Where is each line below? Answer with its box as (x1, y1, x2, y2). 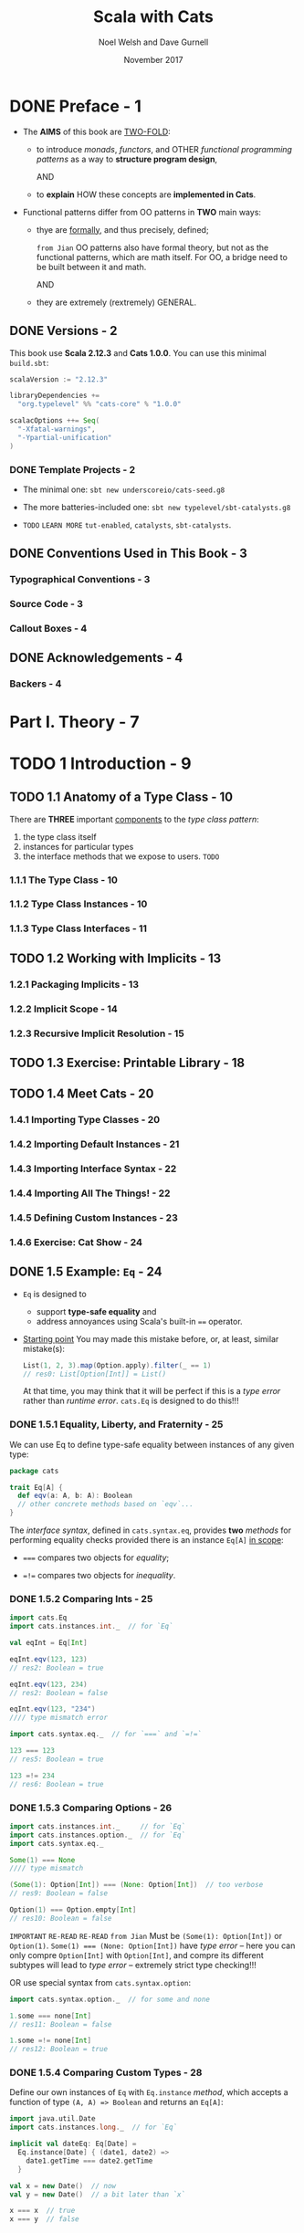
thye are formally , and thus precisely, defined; (36, 224, 209, 235)
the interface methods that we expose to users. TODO (22, 851, 220, 862)
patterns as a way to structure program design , (36, 153, 217, 164)
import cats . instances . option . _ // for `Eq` (9, 1830, 185, 1840)
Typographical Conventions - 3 (9, 573, 151, 586)
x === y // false (9, 2215, 79, 2224)
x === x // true (9, 2207, 76, 2216)
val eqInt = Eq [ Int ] (9, 1639, 89, 1648)
